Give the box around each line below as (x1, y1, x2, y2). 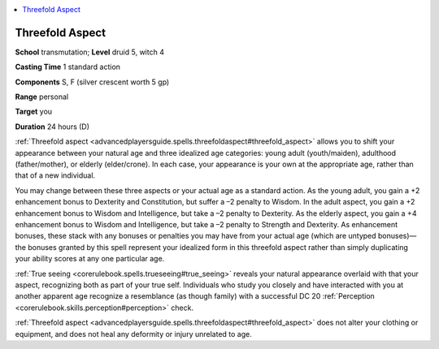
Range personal (15, 92, 69, 101)
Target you (15, 106, 53, 117)
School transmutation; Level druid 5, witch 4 (15, 47, 164, 57)
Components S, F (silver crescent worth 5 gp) (15, 77, 170, 87)
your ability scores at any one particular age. (15, 254, 165, 264)
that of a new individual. (15, 170, 96, 180)
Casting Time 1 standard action (15, 62, 121, 72)
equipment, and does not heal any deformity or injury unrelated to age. (15, 329, 252, 338)
